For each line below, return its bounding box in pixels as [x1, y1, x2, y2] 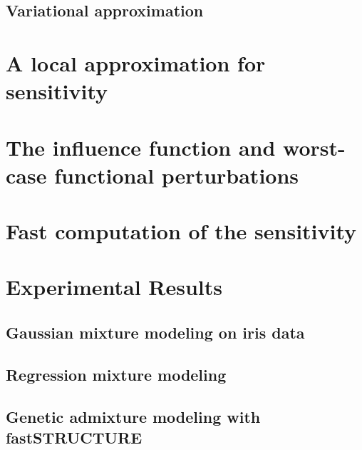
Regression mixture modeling [6, 363, 227, 385]
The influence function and [6, 132, 276, 161]
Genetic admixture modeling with [6, 405, 261, 427]
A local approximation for [6, 48, 266, 77]
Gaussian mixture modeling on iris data [6, 321, 305, 344]
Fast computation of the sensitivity [6, 216, 357, 246]
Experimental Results [6, 272, 222, 301]
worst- [283, 132, 346, 161]
